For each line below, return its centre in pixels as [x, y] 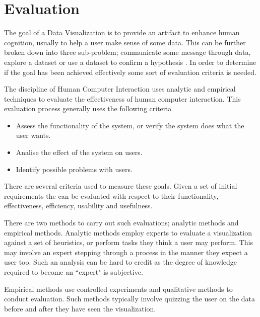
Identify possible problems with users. [74, 169]
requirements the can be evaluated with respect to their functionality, [111, 195]
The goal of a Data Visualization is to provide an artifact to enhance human [122, 32]
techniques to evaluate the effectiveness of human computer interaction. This [122, 98]
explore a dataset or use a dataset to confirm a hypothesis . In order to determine [130, 62]
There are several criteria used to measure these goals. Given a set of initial [121, 186]
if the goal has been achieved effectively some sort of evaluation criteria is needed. [130, 72]
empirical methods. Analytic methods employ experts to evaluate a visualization [128, 232]
